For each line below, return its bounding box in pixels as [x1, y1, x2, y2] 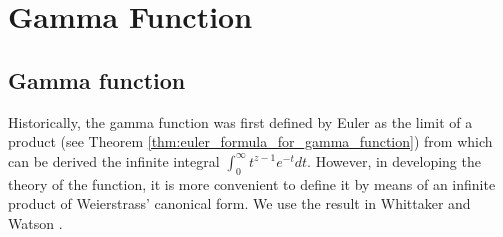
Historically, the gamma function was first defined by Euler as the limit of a [8, 111, 473, 132]
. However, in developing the [307, 150, 481, 171]
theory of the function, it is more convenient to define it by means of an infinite [8, 173, 496, 194]
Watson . [8, 212, 63, 233]
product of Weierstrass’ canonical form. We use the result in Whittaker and [8, 193, 471, 214]
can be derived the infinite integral [8, 150, 220, 171]
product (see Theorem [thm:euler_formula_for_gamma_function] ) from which [8, 131, 493, 152]
